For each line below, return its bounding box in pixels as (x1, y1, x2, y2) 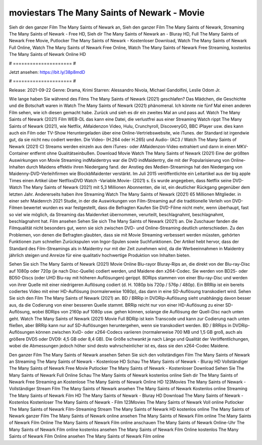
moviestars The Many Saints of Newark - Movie (9, 7, 205, 18)
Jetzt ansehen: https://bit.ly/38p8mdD (9, 69, 85, 75)
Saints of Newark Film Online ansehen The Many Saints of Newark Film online (9, 433, 164, 439)
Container (9, 151, 29, 156)
